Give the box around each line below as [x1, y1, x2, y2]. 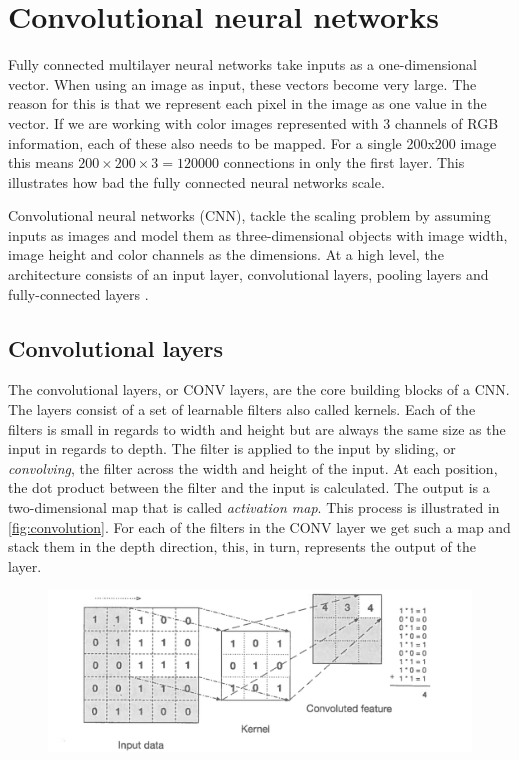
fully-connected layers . [8, 283, 149, 304]
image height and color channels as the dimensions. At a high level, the [8, 244, 444, 265]
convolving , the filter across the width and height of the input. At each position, [8, 457, 498, 478]
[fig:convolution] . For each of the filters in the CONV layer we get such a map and [8, 516, 511, 537]
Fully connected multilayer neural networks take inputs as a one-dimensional [8, 54, 477, 75]
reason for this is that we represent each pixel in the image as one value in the [8, 93, 487, 114]
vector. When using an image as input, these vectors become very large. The [8, 73, 477, 94]
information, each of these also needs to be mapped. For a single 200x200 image [8, 132, 497, 153]
